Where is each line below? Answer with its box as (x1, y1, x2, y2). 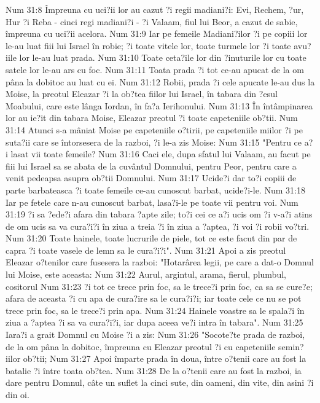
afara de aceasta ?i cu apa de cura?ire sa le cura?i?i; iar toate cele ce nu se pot (6, 292, 302, 305)
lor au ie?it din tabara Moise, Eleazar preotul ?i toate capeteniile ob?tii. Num (6, 111, 298, 124)
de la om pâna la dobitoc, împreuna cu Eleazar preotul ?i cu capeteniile (6, 340, 276, 353)
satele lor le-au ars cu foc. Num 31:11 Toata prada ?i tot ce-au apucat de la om (6, 63, 304, 76)
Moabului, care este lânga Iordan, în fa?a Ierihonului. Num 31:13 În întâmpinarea (6, 99, 313, 112)
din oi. (6, 388, 29, 401)
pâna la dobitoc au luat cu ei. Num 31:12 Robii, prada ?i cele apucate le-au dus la (6, 75, 315, 88)
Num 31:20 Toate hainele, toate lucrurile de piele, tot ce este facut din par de (6, 232, 297, 245)
